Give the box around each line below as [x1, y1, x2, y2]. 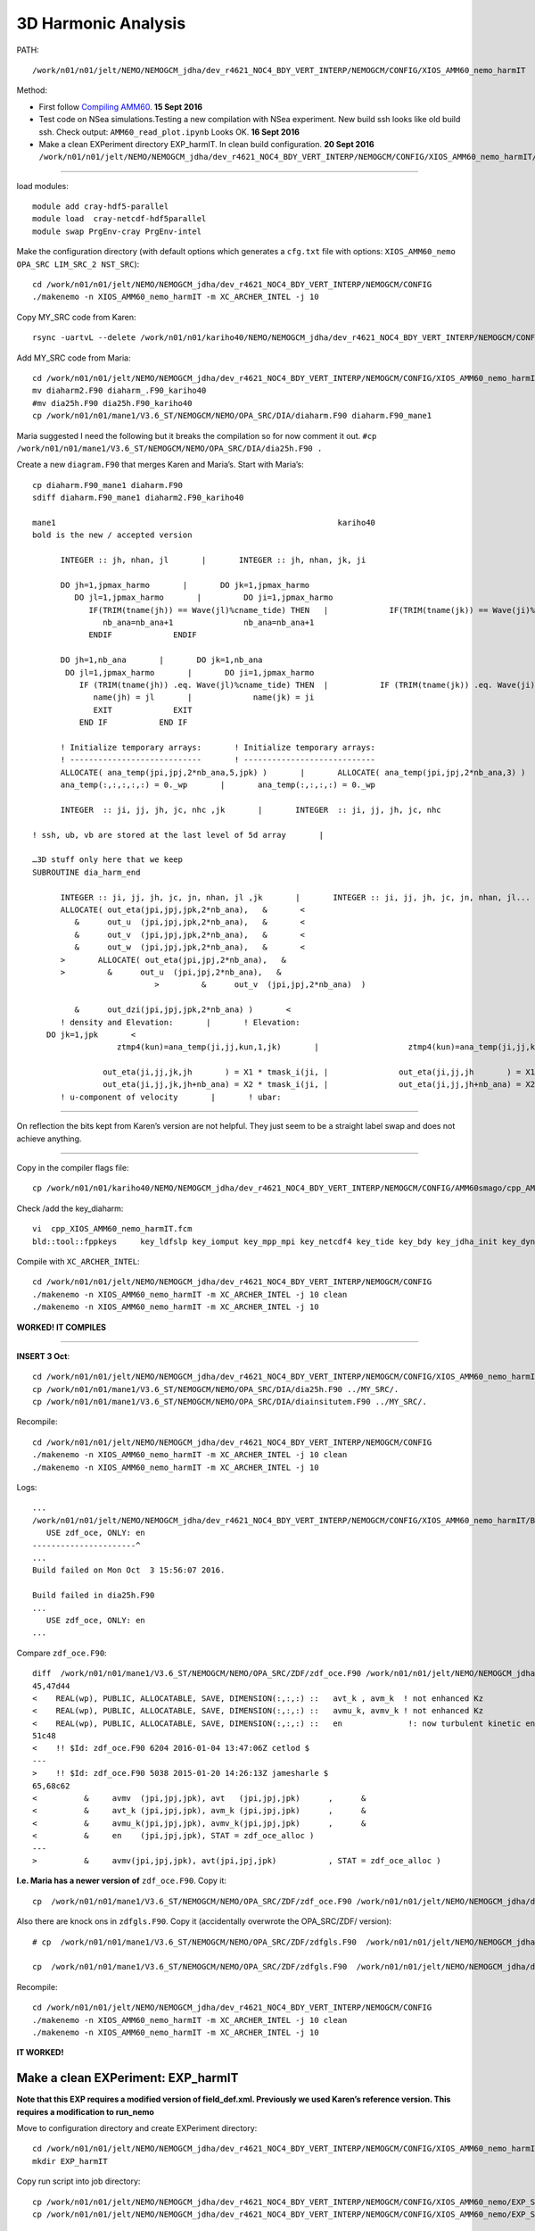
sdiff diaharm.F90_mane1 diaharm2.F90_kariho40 [32, 493, 244, 503]
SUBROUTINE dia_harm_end [32, 867, 141, 877]
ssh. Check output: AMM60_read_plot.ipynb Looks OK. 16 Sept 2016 [38, 126, 300, 137]
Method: [16, 85, 48, 95]
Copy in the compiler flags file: [16, 1163, 129, 1174]
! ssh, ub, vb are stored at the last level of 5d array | [32, 830, 325, 840]
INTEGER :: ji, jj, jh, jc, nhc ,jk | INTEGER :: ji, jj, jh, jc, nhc [60, 804, 441, 815]
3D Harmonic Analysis [16, 13, 186, 33]
